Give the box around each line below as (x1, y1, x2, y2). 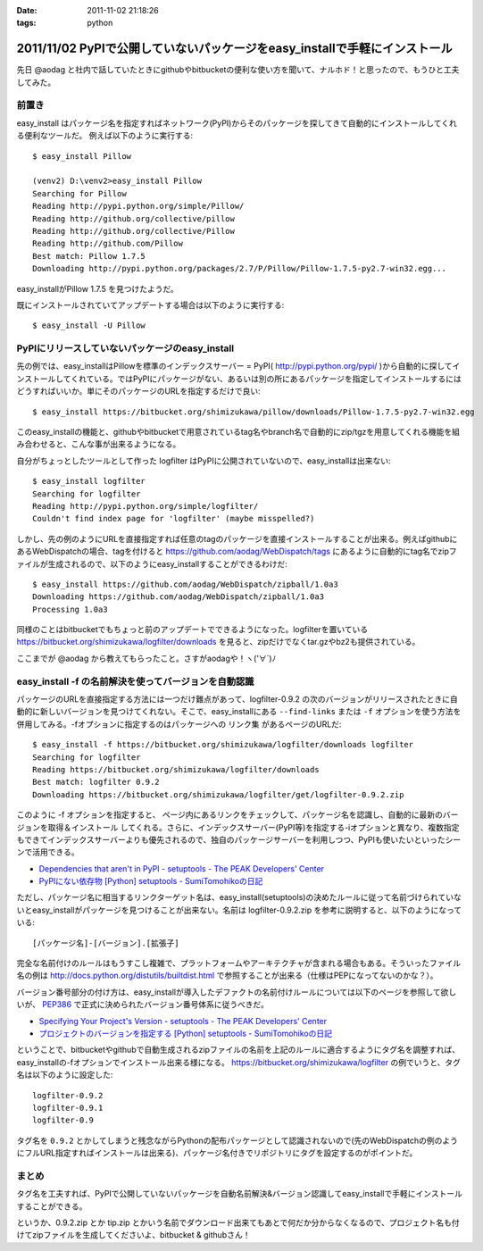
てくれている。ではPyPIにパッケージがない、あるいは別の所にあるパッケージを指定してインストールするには (62, 373, 462, 384)
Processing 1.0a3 (32, 604, 108, 614)
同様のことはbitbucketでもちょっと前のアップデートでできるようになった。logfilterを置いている (16, 624, 369, 635)
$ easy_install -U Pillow (32, 321, 146, 330)
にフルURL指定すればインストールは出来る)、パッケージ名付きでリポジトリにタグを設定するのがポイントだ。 (16, 1147, 418, 1158)
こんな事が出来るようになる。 (71, 438, 181, 450)
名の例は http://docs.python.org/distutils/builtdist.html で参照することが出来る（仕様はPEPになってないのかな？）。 (16, 970, 438, 981)
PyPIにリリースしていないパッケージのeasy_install (16, 342, 235, 354)
